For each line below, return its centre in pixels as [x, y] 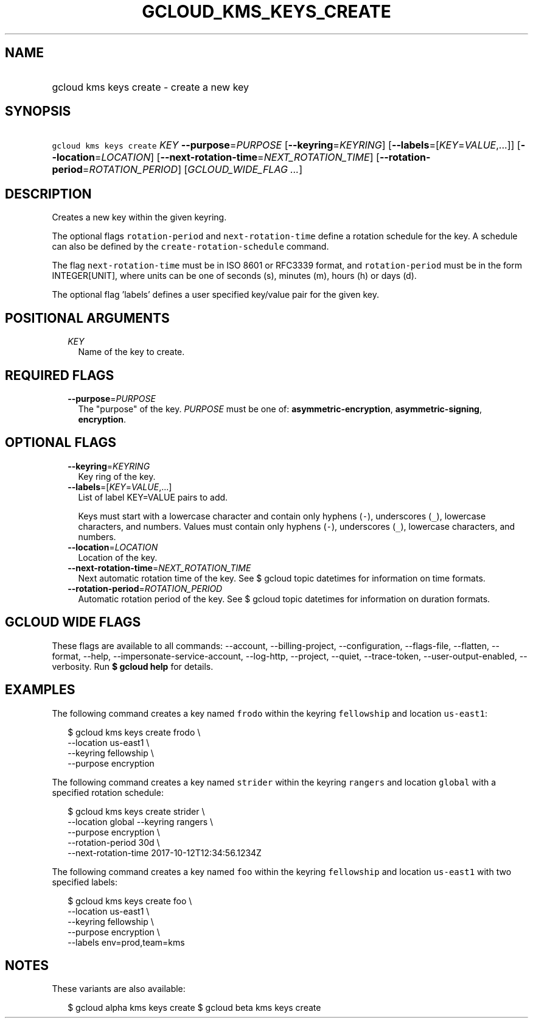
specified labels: [85, 882]
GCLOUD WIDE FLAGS [73, 622]
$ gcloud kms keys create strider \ [136, 811]
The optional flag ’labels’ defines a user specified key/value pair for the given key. [216, 295]
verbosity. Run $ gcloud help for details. [133, 666]
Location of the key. [118, 557]
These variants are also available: [119, 989]
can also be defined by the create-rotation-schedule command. [190, 247]
